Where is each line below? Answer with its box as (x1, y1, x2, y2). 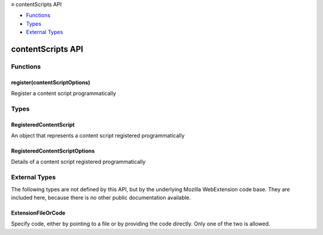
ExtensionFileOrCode (11, 209, 66, 216)
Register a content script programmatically (11, 90, 117, 97)
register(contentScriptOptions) (11, 78, 90, 86)
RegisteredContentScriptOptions (11, 147, 95, 155)
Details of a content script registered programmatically (11, 158, 146, 166)
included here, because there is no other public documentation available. (11, 194, 191, 202)
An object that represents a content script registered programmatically (11, 132, 185, 139)
